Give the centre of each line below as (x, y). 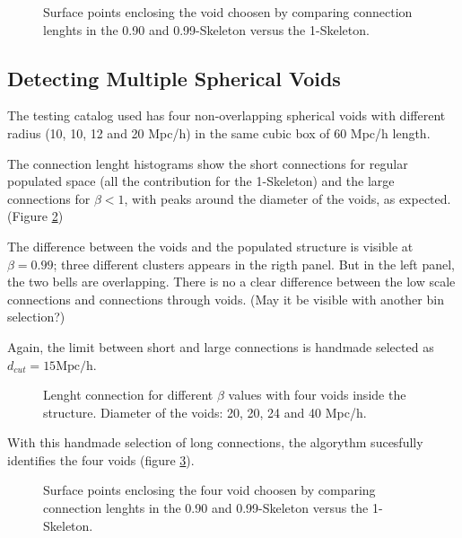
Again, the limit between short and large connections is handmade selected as (221, 346)
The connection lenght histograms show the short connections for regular (208, 163)
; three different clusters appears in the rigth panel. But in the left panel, (254, 264)
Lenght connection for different (128, 395)
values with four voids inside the (317, 395)
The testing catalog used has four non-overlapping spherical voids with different (227, 115)
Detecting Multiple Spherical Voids (174, 78)
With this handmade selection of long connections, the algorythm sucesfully (215, 442)
